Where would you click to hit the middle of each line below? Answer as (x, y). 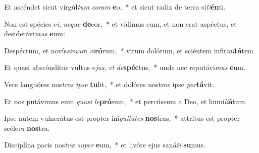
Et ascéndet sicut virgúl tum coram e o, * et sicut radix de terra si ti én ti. (115, 7)
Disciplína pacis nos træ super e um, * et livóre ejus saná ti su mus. (105, 145)
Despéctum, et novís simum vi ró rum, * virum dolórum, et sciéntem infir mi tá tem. (130, 50)
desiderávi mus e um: (35, 33)
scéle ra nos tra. (27, 128)
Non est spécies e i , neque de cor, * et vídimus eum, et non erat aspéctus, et (120, 23)
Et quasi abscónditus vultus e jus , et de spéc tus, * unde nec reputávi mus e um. (125, 67)
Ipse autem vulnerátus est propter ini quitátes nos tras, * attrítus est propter (122, 118)
